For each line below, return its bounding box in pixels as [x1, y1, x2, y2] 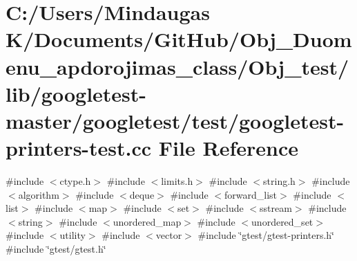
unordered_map [113, 214, 182, 228]
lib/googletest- [6, 79, 147, 107]
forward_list [224, 187, 278, 201]
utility [59, 228, 86, 242]
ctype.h [59, 174, 91, 188]
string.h [263, 174, 296, 188]
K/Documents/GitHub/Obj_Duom [6, 25, 352, 53]
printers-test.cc [6, 134, 152, 162]
